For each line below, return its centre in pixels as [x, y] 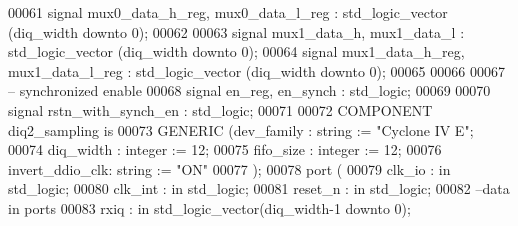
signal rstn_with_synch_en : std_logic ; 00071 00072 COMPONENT [220, 109]
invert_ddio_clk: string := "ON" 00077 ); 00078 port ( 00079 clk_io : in [229, 168]
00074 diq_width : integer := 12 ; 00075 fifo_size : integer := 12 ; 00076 [225, 149]
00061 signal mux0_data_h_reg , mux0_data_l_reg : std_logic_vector [228, 12]
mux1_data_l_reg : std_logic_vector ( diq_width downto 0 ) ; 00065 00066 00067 [256, 70]
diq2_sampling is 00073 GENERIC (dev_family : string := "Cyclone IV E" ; [241, 129]
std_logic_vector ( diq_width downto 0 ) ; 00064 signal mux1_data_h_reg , [236, 51]
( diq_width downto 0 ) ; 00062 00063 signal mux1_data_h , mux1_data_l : [236, 31]
